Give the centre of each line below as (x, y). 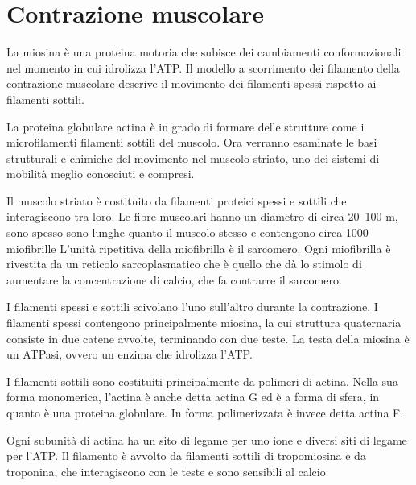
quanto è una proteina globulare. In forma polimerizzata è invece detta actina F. (205, 412)
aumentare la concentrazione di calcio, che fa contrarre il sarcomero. (174, 279)
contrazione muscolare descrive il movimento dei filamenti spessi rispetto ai (192, 83)
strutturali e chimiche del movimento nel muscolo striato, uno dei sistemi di (193, 158)
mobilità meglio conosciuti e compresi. (101, 174)
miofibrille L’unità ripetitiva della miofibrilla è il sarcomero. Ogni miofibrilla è (199, 248)
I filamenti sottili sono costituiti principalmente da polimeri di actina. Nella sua (202, 381)
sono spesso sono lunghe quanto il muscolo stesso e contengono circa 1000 (187, 232)
